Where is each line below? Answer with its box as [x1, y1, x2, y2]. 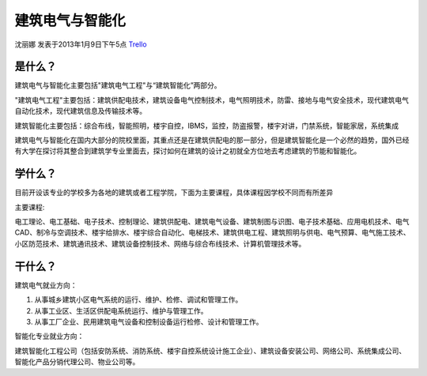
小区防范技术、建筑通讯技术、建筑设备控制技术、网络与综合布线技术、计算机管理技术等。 [14, 239, 306, 248]
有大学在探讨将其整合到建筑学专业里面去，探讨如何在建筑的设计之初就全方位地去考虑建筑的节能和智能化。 [14, 146, 361, 156]
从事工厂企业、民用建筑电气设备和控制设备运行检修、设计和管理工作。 [34, 317, 263, 326]
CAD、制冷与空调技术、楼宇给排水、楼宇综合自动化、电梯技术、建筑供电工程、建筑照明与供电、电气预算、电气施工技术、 [14, 227, 410, 237]
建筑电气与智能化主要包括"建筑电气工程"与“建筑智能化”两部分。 [14, 81, 221, 90]
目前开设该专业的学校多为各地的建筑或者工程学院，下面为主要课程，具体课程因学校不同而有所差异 [14, 188, 334, 197]
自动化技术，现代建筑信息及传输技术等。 [14, 107, 146, 116]
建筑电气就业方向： [14, 280, 77, 290]
